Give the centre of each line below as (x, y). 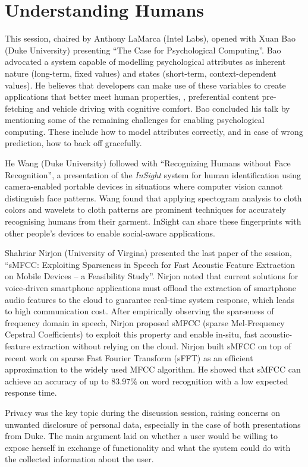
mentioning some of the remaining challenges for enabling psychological (135, 120)
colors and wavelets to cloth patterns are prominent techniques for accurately (146, 209)
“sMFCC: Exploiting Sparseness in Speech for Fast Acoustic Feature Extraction (150, 264)
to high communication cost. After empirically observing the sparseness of (139, 311)
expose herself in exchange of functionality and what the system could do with (148, 447)
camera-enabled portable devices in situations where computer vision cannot (144, 186)
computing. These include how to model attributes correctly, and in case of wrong (154, 131)
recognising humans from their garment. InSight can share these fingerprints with (153, 221)
